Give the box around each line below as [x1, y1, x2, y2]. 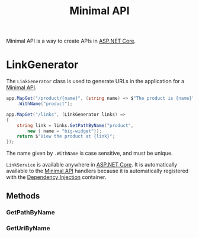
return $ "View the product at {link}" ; [17, 133, 115, 139]
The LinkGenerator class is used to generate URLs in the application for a [6, 78, 185, 85]
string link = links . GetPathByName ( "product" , [17, 122, 134, 128]
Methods [6, 191, 40, 201]
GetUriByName [6, 224, 50, 233]
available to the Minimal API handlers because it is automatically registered [6, 167, 189, 175]
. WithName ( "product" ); [17, 101, 73, 107]
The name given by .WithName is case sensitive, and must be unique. [6, 149, 173, 157]
